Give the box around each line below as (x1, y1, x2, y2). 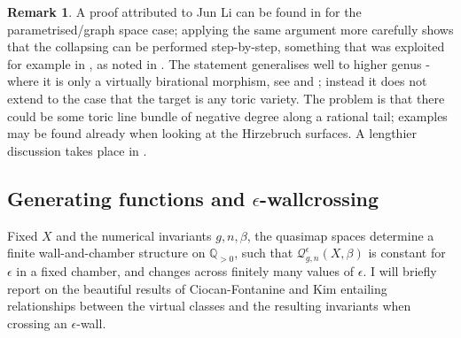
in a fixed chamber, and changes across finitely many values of (16, 261, 355, 280)
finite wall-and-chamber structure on (7, 243, 206, 262)
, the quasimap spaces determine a (246, 226, 434, 244)
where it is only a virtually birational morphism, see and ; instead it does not (7, 72, 427, 90)
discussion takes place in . (7, 141, 147, 159)
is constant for (368, 243, 446, 262)
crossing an (7, 313, 67, 332)
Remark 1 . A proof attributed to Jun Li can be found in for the (7, 3, 362, 20)
